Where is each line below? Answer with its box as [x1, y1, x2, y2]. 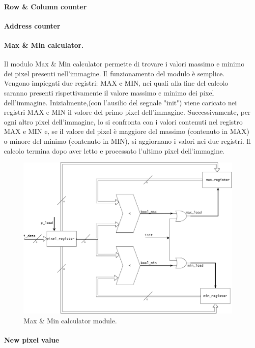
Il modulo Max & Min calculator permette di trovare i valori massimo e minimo [4, 59, 245, 69]
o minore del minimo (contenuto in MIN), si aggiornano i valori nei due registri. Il [4, 135, 251, 146]
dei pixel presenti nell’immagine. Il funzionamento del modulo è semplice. [4, 68, 225, 78]
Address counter [4, 20, 60, 31]
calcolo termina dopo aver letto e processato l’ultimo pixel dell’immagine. [4, 145, 225, 156]
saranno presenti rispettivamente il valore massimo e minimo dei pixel [4, 87, 214, 97]
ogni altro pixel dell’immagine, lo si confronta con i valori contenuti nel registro [4, 116, 243, 127]
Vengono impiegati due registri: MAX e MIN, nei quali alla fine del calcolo [4, 78, 228, 88]
